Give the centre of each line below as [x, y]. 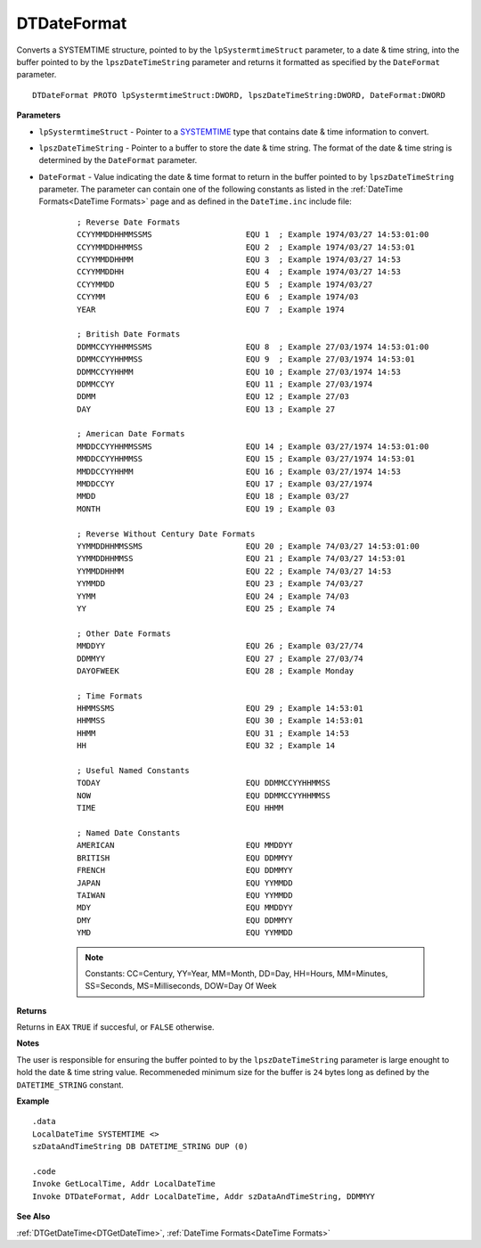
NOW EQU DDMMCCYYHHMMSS [204, 795]
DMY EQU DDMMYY [185, 920]
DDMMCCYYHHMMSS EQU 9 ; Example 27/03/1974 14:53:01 [246, 359]
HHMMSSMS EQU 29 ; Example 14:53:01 [220, 709]
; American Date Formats [131, 434]
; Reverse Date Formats [129, 222]
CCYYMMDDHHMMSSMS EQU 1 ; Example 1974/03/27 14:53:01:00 [253, 235]
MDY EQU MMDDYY [185, 908]
